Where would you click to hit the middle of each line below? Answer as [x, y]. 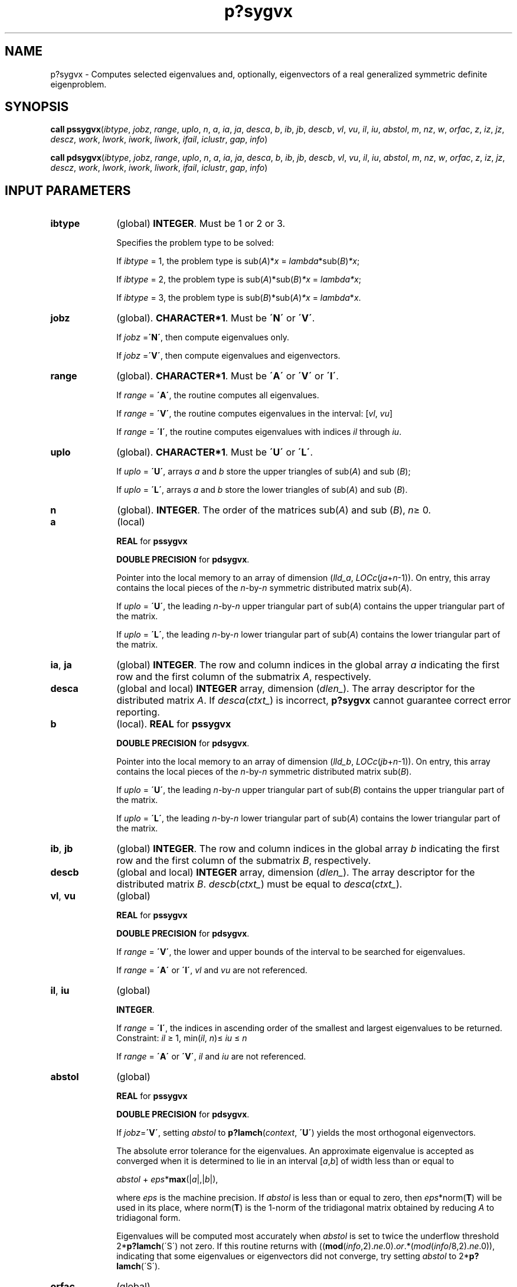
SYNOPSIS [37, 107]
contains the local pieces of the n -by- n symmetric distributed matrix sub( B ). [264, 772]
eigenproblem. [78, 84]
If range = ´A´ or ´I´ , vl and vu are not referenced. [212, 970]
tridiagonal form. [148, 1218]
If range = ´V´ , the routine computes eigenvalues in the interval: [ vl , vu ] [255, 414]
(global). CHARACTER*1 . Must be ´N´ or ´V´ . [216, 318]
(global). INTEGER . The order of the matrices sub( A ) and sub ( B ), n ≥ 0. [274, 510]
